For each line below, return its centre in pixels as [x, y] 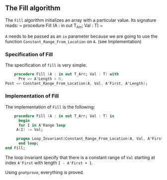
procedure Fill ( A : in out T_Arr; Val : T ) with [67, 74]
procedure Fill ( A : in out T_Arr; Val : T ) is [64, 116]
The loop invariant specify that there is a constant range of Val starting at [80, 157]
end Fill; [15, 148]
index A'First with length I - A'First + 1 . [49, 163]
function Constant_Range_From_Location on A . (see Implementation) [73, 41]
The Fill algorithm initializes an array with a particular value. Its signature [81, 20]
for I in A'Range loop [42, 125]
